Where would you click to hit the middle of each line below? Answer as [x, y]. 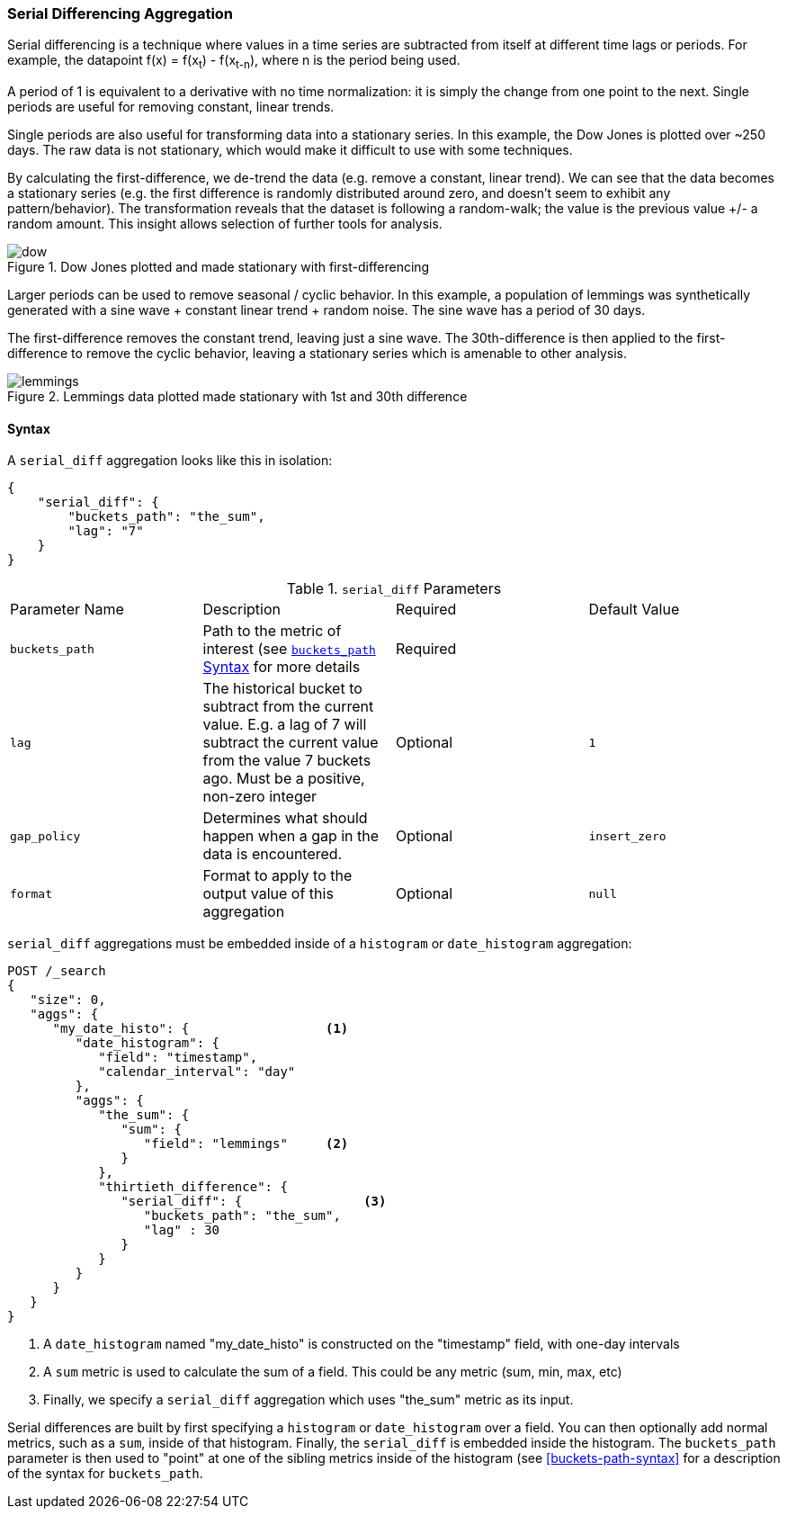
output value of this [268, 894]
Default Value [634, 610]
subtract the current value [291, 743]
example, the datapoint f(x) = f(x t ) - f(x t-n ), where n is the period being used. [234, 62]
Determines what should [285, 818]
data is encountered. [273, 854]
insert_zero [627, 836]
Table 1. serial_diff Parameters [394, 589]
